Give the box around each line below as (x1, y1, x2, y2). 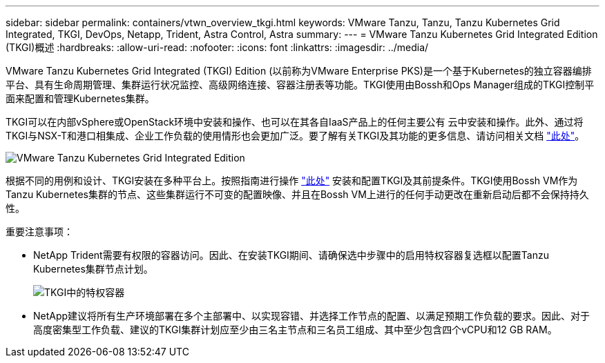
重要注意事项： (6, 226, 73, 237)
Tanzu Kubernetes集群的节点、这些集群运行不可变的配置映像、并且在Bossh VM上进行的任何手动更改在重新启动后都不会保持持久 (6, 188, 589, 200)
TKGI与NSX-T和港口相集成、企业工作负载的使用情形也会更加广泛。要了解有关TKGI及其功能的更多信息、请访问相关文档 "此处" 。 (6, 130, 585, 141)
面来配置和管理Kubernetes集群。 (6, 92, 155, 104)
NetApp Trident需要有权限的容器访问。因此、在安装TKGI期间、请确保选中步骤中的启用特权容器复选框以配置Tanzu (33, 249, 549, 261)
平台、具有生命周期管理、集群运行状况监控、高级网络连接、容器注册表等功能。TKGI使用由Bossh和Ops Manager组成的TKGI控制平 (6, 79, 595, 90)
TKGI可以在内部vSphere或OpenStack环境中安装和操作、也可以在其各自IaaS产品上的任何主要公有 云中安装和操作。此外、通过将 (6, 116, 584, 128)
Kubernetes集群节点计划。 (33, 263, 153, 275)
